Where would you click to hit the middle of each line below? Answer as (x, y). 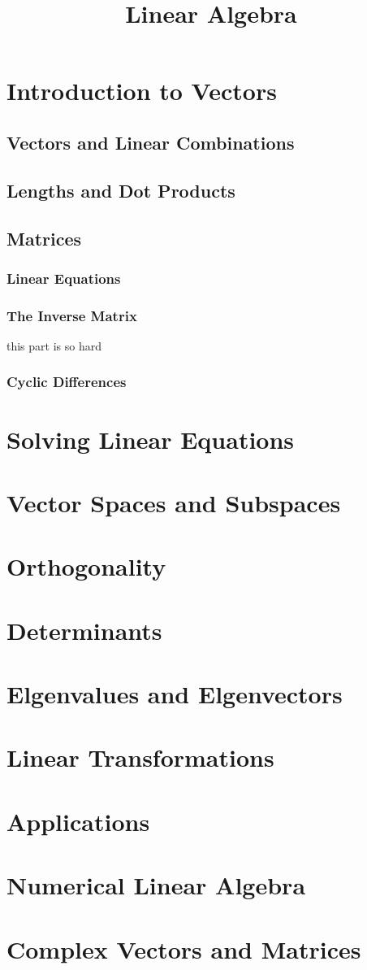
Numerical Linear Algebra (156, 885)
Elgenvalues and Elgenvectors (175, 694)
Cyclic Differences (67, 382)
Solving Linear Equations (151, 439)
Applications (78, 821)
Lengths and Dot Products (121, 190)
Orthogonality (86, 566)
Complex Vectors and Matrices (184, 948)
